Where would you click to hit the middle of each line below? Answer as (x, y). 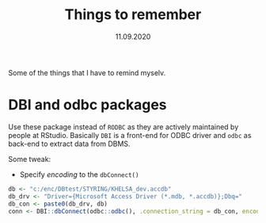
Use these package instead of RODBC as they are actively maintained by (123, 127)
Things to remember (133, 15)
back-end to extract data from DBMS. (69, 144)
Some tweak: (30, 159)
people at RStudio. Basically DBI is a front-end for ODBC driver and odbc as (130, 135)
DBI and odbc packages (87, 105)
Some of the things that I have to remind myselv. (87, 72)
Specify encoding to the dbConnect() (79, 174)
